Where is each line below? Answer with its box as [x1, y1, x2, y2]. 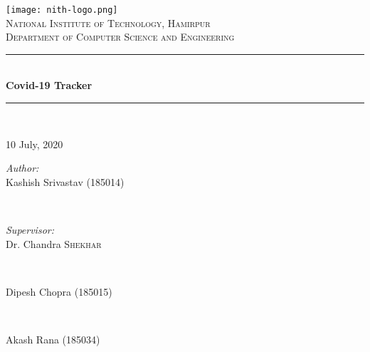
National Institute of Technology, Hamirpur [6, 15, 211, 30]
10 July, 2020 [6, 136, 63, 151]
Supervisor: [6, 222, 54, 237]
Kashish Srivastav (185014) [6, 174, 125, 189]
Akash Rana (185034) [6, 331, 100, 346]
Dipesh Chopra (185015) [6, 284, 112, 299]
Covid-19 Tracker [6, 78, 92, 93]
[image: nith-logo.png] [6, 5, 118, 15]
